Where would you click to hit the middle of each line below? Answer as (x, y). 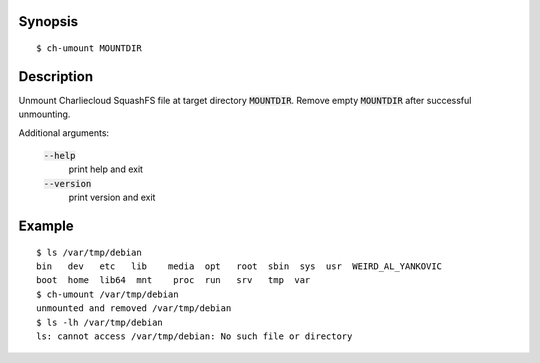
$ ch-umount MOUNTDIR (89, 48)
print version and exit (112, 197)
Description (56, 76)
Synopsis (48, 21)
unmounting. (44, 114)
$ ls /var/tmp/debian (89, 252)
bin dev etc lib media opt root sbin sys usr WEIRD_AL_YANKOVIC (239, 266)
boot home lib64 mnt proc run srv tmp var (173, 280)
